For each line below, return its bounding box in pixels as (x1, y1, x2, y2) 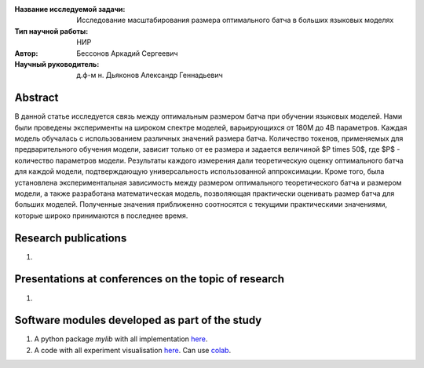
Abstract (14, 91, 59, 105)
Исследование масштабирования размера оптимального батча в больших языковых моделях (76, 16, 394, 25)
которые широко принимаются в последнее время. (14, 211, 188, 220)
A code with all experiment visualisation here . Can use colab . (34, 345, 232, 355)
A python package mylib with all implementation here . (34, 334, 208, 344)
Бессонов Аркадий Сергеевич (76, 48, 178, 58)
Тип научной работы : (14, 26, 89, 35)
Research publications (14, 231, 127, 245)
